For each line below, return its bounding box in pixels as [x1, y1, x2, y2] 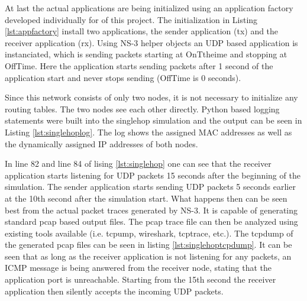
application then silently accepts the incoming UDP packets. [5, 284, 224, 297]
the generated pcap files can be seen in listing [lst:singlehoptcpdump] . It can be [5, 238, 292, 251]
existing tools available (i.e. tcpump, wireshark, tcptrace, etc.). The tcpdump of [5, 226, 293, 239]
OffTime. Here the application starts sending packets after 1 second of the [5, 59, 273, 72]
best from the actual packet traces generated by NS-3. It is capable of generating [5, 203, 298, 216]
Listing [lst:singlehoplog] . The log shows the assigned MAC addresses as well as [5, 125, 292, 138]
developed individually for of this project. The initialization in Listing [5, 13, 258, 25]
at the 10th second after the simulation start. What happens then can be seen [5, 192, 287, 204]
